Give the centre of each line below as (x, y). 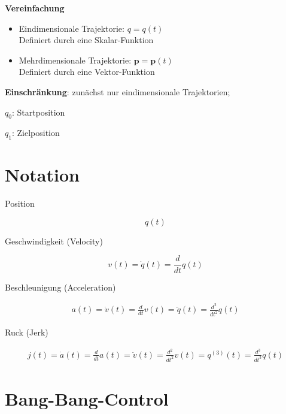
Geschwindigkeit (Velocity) (54, 241)
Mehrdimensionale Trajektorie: (75, 60)
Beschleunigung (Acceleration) (60, 287)
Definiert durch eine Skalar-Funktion (86, 40)
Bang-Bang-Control (87, 398)
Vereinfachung (35, 8)
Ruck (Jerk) (27, 332)
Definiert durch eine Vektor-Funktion (87, 72)
